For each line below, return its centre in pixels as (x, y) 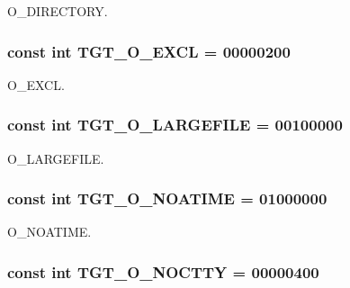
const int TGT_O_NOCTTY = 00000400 (163, 271)
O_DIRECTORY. (58, 11)
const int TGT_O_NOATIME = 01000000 (167, 198)
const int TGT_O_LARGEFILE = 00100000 (175, 125)
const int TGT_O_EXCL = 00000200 (149, 51)
